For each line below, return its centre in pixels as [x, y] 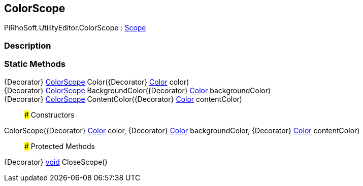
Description [28, 45]
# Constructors [49, 115]
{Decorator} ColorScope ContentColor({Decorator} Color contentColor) [123, 99]
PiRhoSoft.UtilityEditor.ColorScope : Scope [75, 28]
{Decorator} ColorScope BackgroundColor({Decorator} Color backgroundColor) [138, 90]
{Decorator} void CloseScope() [56, 162]
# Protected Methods [60, 146]
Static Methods [35, 64]
